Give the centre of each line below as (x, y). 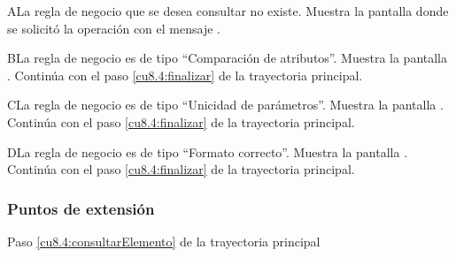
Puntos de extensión (81, 208)
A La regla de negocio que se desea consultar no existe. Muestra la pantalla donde (228, 11)
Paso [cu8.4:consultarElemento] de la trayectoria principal (164, 241)
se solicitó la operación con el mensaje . (114, 28)
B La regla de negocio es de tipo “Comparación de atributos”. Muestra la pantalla (228, 58)
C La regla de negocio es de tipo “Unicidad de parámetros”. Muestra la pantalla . (225, 105)
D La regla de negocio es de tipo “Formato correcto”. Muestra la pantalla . (208, 151)
